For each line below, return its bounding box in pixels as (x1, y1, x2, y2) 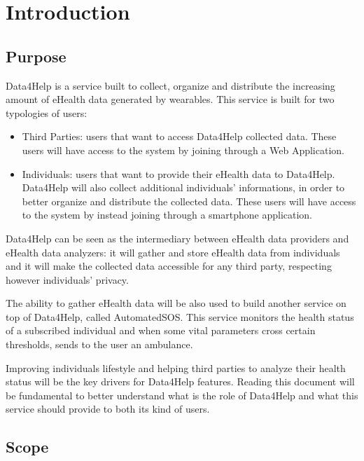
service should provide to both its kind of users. (6, 401, 210, 416)
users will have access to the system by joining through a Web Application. (22, 142, 344, 157)
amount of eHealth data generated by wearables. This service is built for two (6, 92, 335, 106)
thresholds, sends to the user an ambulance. (6, 337, 193, 352)
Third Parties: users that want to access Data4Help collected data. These (22, 129, 337, 144)
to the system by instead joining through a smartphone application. (22, 207, 312, 222)
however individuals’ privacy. (6, 272, 129, 287)
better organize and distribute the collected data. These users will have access (22, 193, 356, 208)
